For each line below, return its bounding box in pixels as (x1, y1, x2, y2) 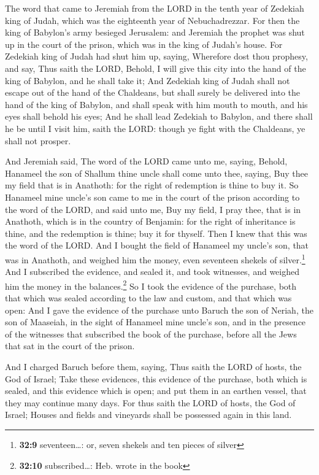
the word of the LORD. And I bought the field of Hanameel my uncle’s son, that (5, 239, 309, 252)
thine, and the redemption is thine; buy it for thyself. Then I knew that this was (5, 226, 307, 239)
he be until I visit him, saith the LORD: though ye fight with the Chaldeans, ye (5, 122, 306, 134)
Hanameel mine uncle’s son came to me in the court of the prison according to (5, 190, 300, 203)
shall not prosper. (5, 134, 71, 147)
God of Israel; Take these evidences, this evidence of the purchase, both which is (5, 372, 307, 385)
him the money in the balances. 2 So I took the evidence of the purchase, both (5, 277, 297, 292)
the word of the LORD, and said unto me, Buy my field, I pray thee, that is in (5, 203, 301, 215)
